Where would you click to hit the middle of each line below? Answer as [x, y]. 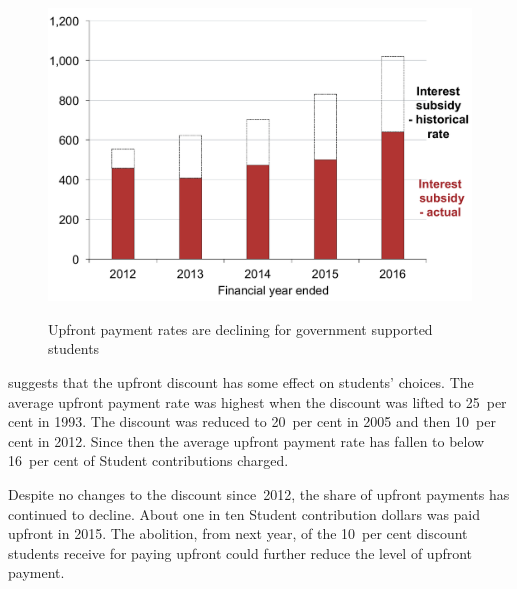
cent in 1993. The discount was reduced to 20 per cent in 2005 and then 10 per [252, 421]
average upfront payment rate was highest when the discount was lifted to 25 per [257, 401]
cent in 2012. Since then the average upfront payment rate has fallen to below [246, 440]
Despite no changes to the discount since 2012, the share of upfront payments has [259, 493]
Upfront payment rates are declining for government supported [240, 328]
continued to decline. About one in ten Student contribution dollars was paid [244, 513]
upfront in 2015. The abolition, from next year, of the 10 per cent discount [238, 533]
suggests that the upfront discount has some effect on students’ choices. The [241, 381]
